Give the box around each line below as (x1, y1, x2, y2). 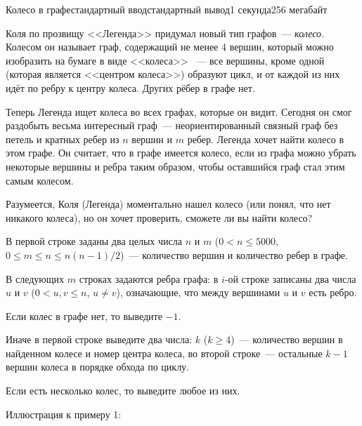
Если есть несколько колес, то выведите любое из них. (6, 383, 240, 398)
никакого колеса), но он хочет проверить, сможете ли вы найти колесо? (6, 210, 313, 225)
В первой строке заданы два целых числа (6, 234, 182, 248)
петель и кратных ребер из (6, 131, 119, 146)
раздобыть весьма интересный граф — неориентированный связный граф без (6, 118, 338, 133)
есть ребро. (309, 285, 357, 300)
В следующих (6, 271, 65, 286)
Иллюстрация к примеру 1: (6, 406, 122, 421)
